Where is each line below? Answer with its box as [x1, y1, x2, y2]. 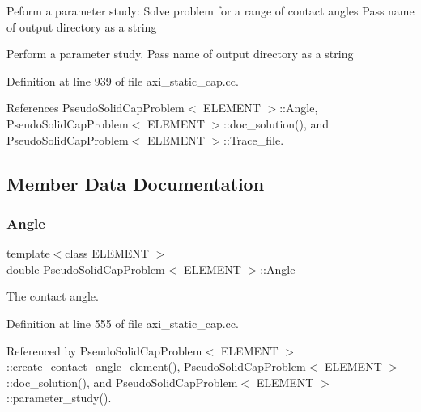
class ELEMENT [65, 245, 149, 262]
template [6, 245, 50, 262]
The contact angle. [6, 288, 99, 305]
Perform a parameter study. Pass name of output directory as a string [6, 45, 354, 62]
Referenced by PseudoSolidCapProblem [6, 342, 202, 359]
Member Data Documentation [6, 170, 265, 195]
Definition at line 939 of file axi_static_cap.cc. [6, 72, 239, 89]
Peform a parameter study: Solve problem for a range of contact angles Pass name [6, 2, 415, 19]
